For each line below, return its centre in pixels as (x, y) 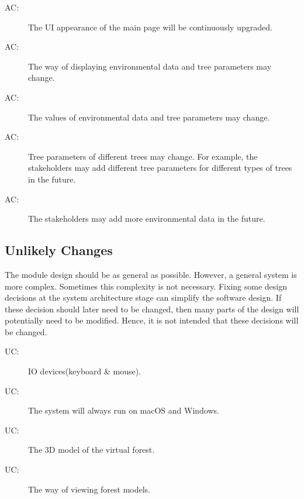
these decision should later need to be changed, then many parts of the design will (152, 309)
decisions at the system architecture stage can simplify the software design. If (143, 297)
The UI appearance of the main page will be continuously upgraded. (150, 27)
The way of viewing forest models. (89, 489)
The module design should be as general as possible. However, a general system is (151, 274)
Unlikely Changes (59, 250)
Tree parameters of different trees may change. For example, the (143, 156)
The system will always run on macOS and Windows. (124, 410)
